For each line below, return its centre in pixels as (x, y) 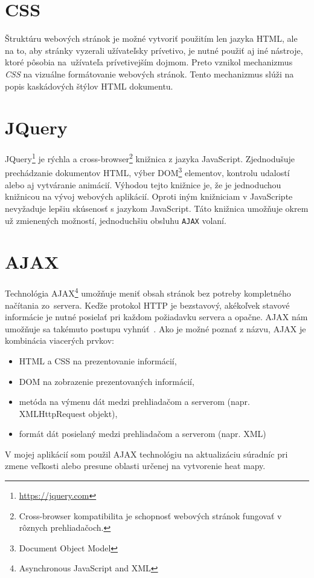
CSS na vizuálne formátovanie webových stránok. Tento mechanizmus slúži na (149, 74)
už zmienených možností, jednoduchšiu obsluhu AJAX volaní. (116, 220)
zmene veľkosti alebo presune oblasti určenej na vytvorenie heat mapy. (135, 466)
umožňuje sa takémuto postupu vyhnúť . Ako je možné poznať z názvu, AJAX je (155, 328)
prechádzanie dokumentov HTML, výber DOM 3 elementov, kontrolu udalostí (147, 172)
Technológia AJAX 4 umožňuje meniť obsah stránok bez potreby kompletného (148, 292)
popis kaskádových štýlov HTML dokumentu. (89, 86)
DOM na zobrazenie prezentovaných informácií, (107, 381)
